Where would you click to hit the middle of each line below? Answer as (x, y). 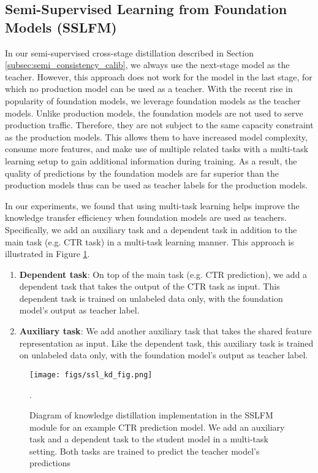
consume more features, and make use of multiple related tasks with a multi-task (157, 149)
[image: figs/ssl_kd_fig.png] (91, 375)
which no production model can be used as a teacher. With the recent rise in (149, 89)
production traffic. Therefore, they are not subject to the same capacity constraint (159, 125)
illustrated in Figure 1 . (47, 254)
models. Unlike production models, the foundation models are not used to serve (154, 113)
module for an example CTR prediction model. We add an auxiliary (157, 427)
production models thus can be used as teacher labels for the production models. (157, 185)
